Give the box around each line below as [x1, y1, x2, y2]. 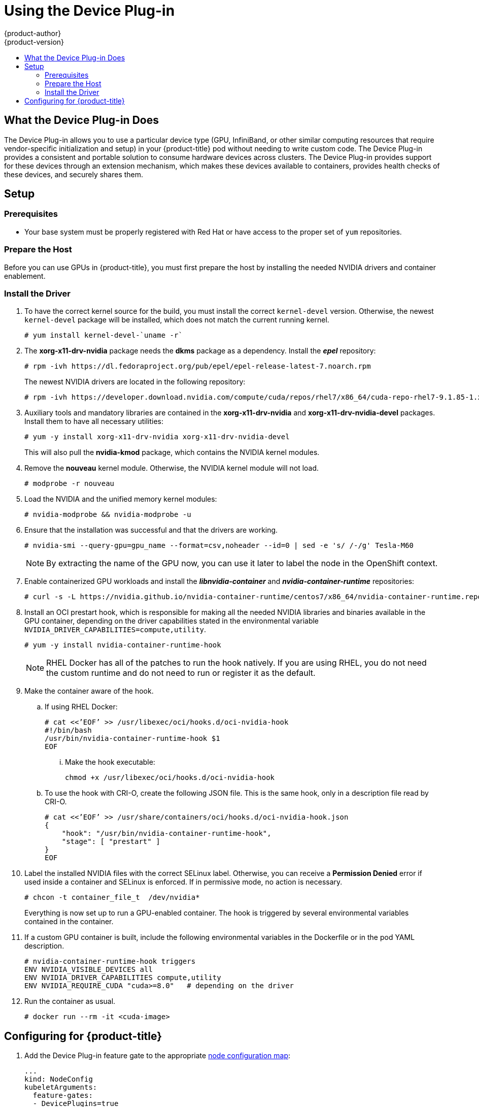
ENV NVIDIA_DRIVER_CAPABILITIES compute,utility [24, 973, 221, 982]
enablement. [4, 271, 46, 280]
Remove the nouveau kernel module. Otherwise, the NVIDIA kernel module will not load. [24, 464, 319, 473]
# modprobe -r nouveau [24, 479, 115, 488]
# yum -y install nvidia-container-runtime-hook [24, 641, 221, 649]
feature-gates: [32, 1091, 93, 1100]
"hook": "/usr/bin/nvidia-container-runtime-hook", [61, 829, 271, 838]
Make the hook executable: [65, 758, 155, 767]
